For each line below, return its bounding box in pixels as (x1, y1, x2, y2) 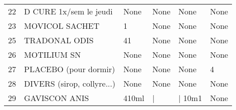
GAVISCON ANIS (24, 92, 89, 104)
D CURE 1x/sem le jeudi (24, 5, 113, 17)
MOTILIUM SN (24, 49, 81, 60)
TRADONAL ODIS (24, 34, 94, 46)
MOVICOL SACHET (24, 20, 100, 31)
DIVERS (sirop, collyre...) (24, 78, 116, 89)
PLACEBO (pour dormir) (24, 63, 115, 75)
